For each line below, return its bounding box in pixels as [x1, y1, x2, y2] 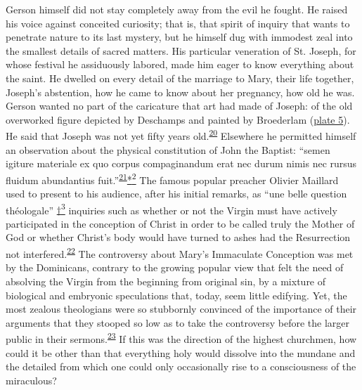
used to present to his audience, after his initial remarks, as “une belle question [6, 186, 347, 201]
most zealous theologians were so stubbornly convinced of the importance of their [6, 301, 357, 316]
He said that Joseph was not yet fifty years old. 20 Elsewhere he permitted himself [6, 126, 356, 143]
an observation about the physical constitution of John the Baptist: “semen [6, 142, 330, 157]
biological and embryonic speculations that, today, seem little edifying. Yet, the [6, 287, 347, 302]
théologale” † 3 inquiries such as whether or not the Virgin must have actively [6, 200, 337, 217]
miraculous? [6, 372, 57, 387]
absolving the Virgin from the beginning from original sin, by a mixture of [6, 273, 326, 288]
